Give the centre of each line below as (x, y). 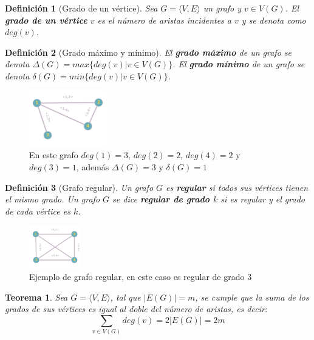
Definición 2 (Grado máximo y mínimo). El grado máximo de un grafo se (148, 52)
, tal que (125, 297)
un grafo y (222, 8)
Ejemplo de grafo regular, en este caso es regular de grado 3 (141, 277)
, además (93, 167)
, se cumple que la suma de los (252, 297)
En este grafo (54, 155)
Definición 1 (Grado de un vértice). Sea (81, 8)
